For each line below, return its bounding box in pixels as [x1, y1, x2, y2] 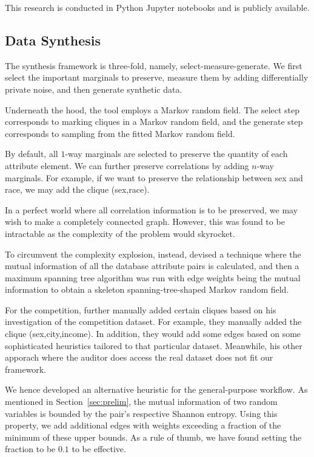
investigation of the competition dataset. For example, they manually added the [5, 315, 302, 328]
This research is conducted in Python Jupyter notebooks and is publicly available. [5, 1, 310, 13]
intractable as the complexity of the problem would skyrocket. [5, 227, 235, 239]
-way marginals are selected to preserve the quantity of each [65, 147, 288, 160]
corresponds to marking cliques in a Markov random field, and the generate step [5, 115, 303, 128]
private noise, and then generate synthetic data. [5, 82, 182, 95]
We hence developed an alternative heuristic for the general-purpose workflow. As [5, 383, 308, 396]
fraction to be [5, 442, 56, 455]
